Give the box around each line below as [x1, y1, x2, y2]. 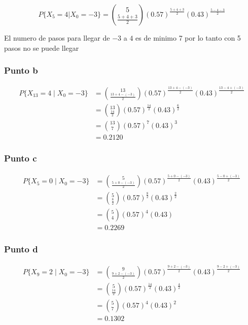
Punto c [4, 152, 37, 165]
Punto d [4, 243, 38, 255]
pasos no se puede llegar [4, 42, 79, 53]
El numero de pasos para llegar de [4, 32, 110, 43]
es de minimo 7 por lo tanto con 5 [135, 32, 241, 43]
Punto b [4, 64, 38, 77]
